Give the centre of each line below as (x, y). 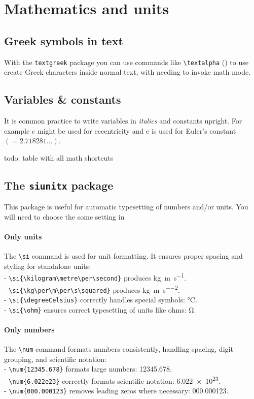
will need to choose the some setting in (64, 216)
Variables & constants (63, 99)
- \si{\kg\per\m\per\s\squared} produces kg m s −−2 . (92, 289)
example (17, 130)
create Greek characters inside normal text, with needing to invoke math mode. (128, 72)
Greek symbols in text (64, 40)
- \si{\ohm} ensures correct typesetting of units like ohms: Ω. (100, 309)
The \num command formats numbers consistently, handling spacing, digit (119, 349)
